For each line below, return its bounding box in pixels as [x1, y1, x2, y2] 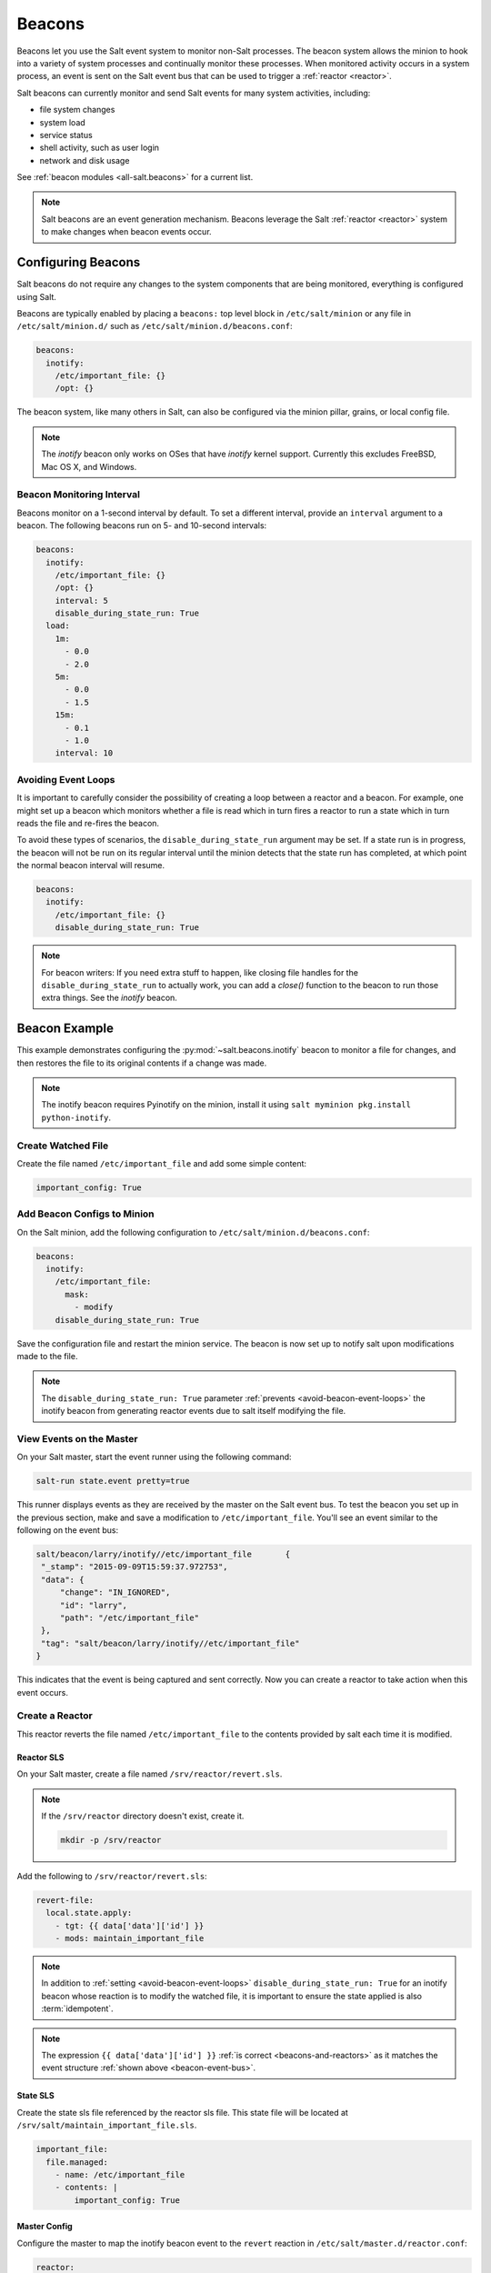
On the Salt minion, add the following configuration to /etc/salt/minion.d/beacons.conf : [16, 1227, 370, 1237]
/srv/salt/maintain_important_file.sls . [16, 2119, 197, 2131]
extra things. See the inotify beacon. [41, 992, 177, 1004]
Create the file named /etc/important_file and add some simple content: [16, 1158, 307, 1168]
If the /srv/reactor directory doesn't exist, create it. [41, 1810, 245, 1821]
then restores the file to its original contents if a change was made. [16, 1057, 267, 1068]
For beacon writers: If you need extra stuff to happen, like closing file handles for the [41, 966, 359, 977]
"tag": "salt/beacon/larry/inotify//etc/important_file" [41, 1637, 300, 1648]
